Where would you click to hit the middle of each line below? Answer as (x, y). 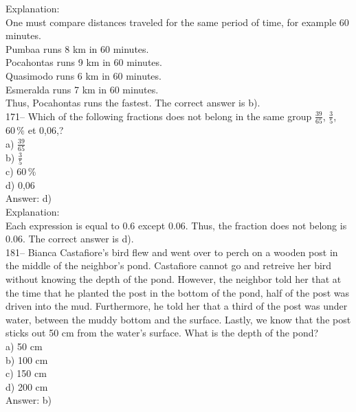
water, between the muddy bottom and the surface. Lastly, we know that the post (178, 319)
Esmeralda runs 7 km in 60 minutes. (82, 89)
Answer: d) (29, 198)
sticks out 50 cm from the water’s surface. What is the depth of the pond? (162, 333)
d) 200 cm (27, 386)
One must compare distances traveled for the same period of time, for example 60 (177, 22)
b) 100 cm (27, 359)
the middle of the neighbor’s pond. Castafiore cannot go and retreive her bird (169, 265)
